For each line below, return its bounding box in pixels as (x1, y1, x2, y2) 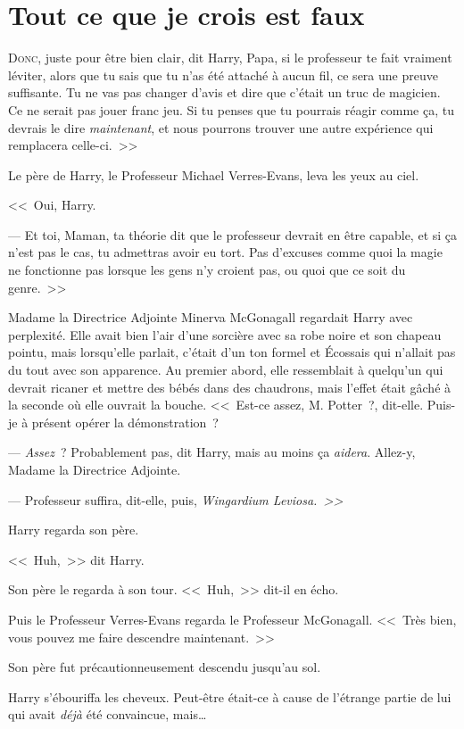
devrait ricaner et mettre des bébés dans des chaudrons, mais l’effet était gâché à (8, 377, 452, 396)
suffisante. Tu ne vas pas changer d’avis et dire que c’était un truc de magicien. (8, 83, 441, 102)
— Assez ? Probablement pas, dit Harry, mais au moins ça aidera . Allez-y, (8, 443, 416, 461)
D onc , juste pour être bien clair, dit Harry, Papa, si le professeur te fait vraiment (8, 48, 452, 67)
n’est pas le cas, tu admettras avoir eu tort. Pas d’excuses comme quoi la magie (8, 243, 443, 261)
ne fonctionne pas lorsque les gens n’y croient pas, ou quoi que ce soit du (8, 261, 406, 279)
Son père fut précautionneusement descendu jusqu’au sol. (8, 658, 321, 676)
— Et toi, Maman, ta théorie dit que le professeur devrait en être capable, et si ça (8, 225, 458, 244)
